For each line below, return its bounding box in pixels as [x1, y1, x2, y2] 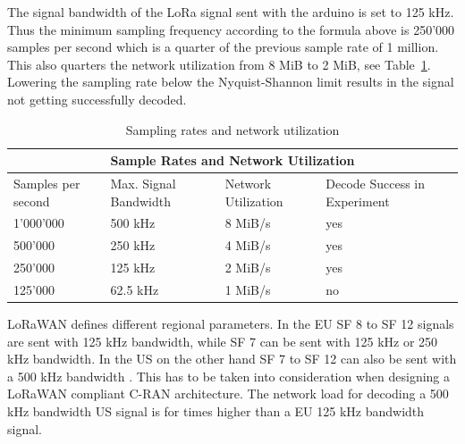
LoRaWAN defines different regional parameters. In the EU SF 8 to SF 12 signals [7, 314, 454, 333]
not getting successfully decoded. [7, 89, 187, 108]
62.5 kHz [110, 280, 159, 298]
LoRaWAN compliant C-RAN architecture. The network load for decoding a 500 [7, 384, 449, 403]
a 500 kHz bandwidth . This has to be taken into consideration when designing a [7, 366, 451, 385]
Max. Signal [110, 174, 176, 192]
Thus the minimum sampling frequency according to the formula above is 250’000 [7, 20, 455, 38]
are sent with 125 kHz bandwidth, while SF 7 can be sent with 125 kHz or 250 [7, 331, 438, 350]
